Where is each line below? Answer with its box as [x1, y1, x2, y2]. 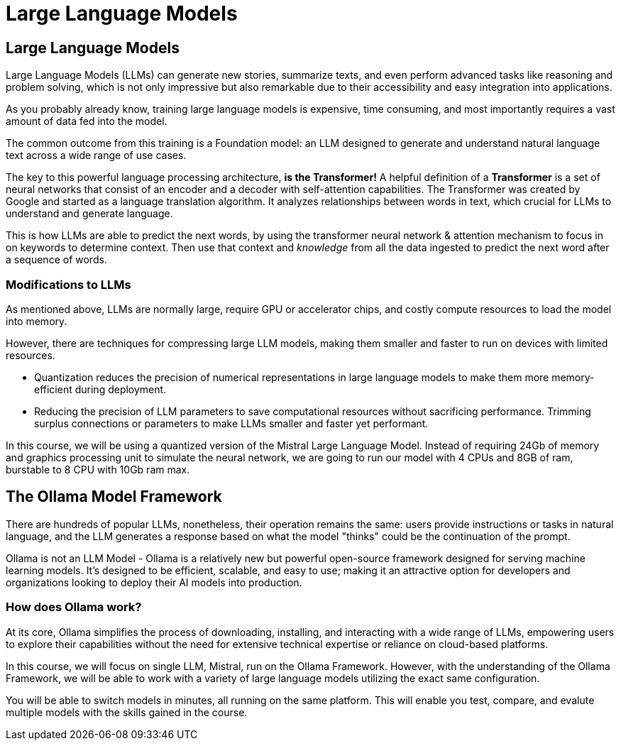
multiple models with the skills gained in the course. [6, 706, 248, 718]
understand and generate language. [6, 207, 173, 220]
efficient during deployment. [34, 383, 167, 395]
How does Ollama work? [6, 600, 142, 615]
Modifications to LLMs [6, 277, 131, 292]
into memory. [6, 314, 67, 327]
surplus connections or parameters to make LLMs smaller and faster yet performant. [34, 417, 429, 429]
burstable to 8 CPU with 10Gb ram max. [6, 463, 190, 476]
